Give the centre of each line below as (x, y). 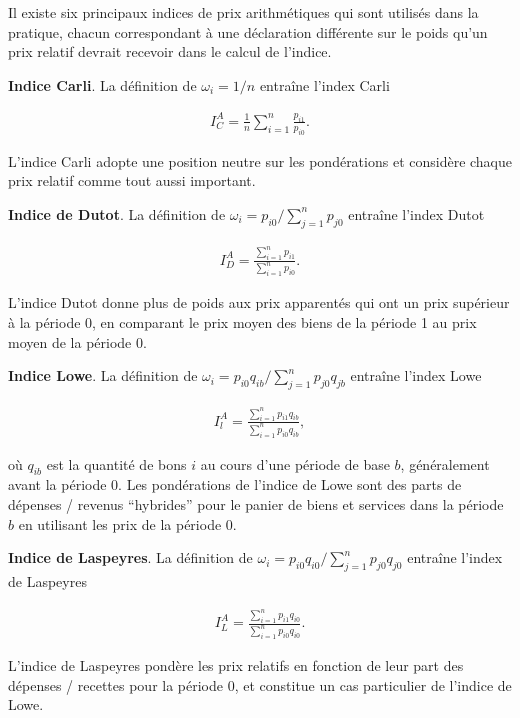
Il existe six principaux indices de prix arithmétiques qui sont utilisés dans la (243, 12)
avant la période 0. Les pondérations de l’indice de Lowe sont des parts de (235, 484)
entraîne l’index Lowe (416, 375)
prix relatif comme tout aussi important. (132, 180)
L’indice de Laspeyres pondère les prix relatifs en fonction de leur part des (236, 665)
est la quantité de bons (116, 463)
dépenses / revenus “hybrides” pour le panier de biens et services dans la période (256, 504)
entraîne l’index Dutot (416, 213)
